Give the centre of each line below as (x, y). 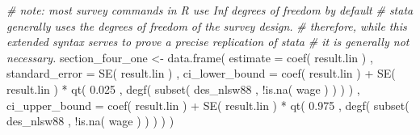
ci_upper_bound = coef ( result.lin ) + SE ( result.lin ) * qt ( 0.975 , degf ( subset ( (208, 105)
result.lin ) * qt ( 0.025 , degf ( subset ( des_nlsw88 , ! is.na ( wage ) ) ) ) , (183, 89)
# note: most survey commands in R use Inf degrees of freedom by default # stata (210, 10)
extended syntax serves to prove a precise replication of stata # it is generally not (208, 42)
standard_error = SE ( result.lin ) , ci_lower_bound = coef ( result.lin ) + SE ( (201, 73)
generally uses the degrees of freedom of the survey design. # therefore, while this (207, 25)
